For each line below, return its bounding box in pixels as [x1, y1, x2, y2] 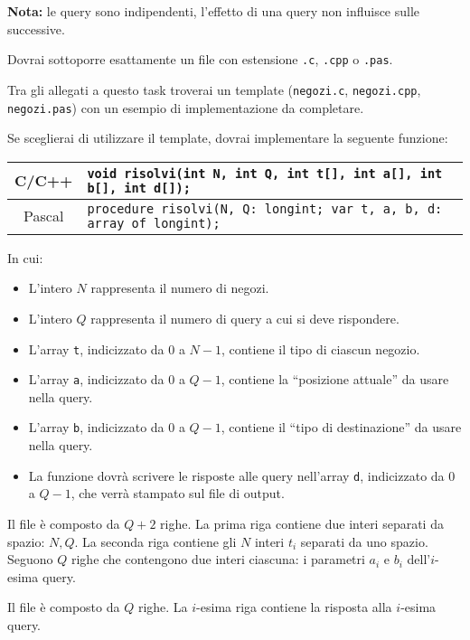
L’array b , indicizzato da [28, 418, 164, 437]
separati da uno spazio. [300, 532, 428, 551]
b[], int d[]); [87, 180, 191, 195]
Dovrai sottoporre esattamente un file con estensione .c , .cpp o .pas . [7, 50, 393, 69]
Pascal [23, 205, 64, 227]
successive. [7, 19, 65, 38]
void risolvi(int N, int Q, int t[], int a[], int [87, 165, 443, 181]
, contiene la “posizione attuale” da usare [221, 370, 449, 389]
